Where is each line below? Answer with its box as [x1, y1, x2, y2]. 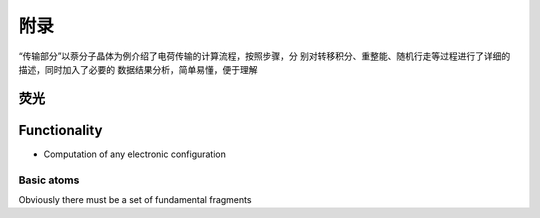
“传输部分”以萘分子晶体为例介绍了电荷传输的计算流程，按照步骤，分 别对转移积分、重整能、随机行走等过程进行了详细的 [18, 50, 511, 62]
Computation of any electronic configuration [43, 148, 227, 160]
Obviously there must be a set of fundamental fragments [18, 194, 252, 205]
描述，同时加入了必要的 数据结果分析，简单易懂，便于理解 [18, 63, 258, 75]
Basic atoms [18, 173, 80, 187]
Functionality [18, 121, 103, 139]
